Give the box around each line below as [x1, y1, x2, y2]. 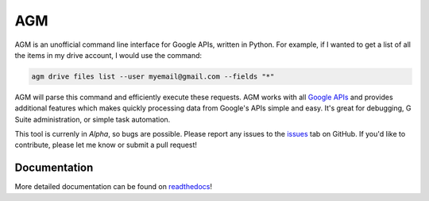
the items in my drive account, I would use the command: [14, 50, 203, 60]
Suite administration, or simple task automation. [14, 114, 171, 124]
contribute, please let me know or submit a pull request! [14, 140, 198, 150]
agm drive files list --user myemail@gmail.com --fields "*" [31, 72, 275, 81]
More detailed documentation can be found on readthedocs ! [14, 182, 212, 191]
